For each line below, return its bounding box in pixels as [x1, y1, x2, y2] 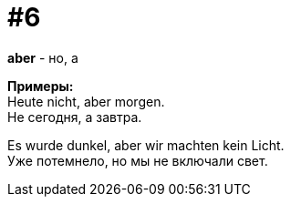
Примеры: [7, 77, 74, 94]
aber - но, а [7, 49, 78, 66]
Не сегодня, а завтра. [7, 108, 142, 125]
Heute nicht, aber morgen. [7, 93, 165, 109]
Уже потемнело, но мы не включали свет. [7, 152, 268, 168]
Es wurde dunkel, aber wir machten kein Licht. [7, 137, 285, 153]
